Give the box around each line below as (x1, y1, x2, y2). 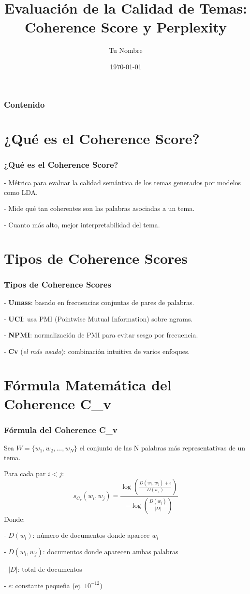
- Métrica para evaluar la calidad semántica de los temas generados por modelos (4, 177, 241, 188)
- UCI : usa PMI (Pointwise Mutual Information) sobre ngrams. (4, 313, 193, 323)
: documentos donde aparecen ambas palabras (43, 546, 178, 556)
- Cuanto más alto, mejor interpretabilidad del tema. (4, 219, 160, 229)
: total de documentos (17, 563, 82, 574)
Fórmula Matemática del (4, 374, 172, 394)
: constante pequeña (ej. (11, 580, 82, 590)
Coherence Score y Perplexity (25, 17, 227, 37)
